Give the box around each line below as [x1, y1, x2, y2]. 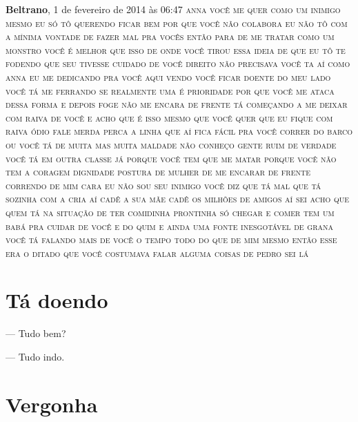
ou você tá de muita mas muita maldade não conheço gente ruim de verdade [6, 137, 337, 151]
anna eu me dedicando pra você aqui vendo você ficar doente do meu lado [6, 69, 331, 84]
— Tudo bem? [6, 326, 66, 341]
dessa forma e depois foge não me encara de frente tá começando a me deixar [6, 97, 348, 111]
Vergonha [6, 390, 98, 418]
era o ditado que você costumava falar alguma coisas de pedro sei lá [6, 245, 309, 260]
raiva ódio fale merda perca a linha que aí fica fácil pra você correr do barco [6, 124, 353, 138]
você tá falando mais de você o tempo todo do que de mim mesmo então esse [6, 232, 337, 247]
